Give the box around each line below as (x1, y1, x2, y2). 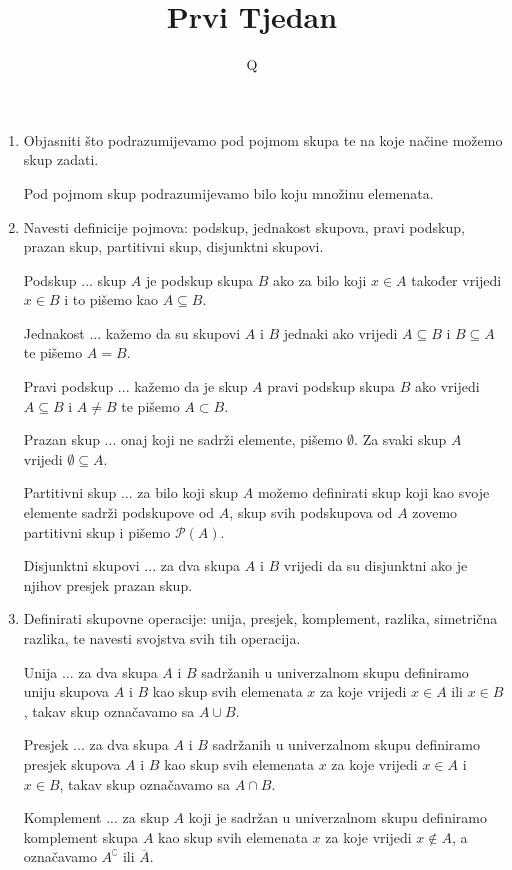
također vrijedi (411, 269, 502, 290)
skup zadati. (23, 149, 99, 170)
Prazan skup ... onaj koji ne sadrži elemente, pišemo (23, 429, 343, 450)
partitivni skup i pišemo (23, 521, 171, 542)
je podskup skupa (145, 269, 254, 290)
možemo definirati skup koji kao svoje (257, 482, 490, 503)
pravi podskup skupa (267, 376, 396, 397)
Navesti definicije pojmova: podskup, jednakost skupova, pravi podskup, (23, 216, 465, 237)
